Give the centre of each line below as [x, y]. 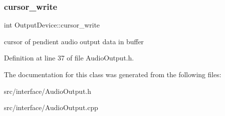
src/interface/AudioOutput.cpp [51, 107]
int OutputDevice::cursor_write [52, 25]
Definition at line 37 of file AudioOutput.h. [69, 58]
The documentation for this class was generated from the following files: [113, 74]
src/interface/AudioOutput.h [48, 91]
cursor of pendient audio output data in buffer [74, 41]
